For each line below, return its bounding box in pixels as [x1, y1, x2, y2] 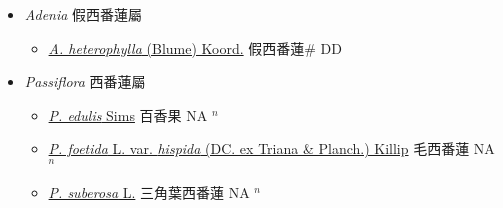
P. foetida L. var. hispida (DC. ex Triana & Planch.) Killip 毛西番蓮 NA [48, 138, 495, 159]
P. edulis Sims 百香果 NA [48, 104, 208, 125]
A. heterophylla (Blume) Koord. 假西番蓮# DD [48, 37, 342, 58]
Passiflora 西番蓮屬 [24, 71, 146, 92]
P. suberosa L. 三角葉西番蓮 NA [48, 182, 250, 203]
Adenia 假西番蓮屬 [24, 4, 143, 24]
